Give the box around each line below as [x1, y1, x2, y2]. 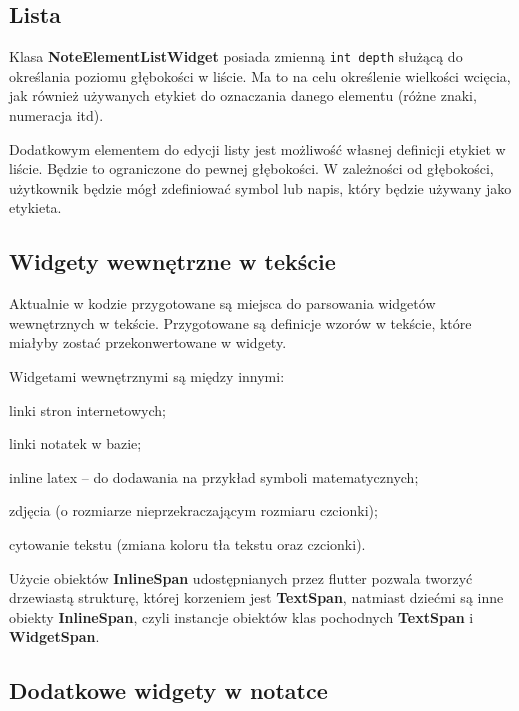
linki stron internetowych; [9, 399, 166, 420]
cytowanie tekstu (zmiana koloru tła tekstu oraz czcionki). [9, 533, 366, 554]
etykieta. [9, 197, 62, 218]
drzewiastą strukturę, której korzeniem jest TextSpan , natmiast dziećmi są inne [9, 587, 504, 608]
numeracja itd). [9, 105, 104, 126]
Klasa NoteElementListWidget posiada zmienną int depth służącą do [9, 46, 463, 67]
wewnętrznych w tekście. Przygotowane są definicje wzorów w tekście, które [9, 312, 472, 333]
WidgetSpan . [9, 626, 100, 647]
